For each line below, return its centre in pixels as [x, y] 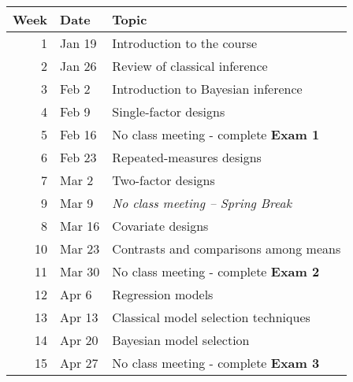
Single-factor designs [169, 111]
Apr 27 [79, 363]
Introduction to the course [185, 43]
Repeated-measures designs [187, 157]
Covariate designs [160, 226]
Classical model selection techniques [211, 317]
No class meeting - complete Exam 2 [216, 271]
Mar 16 [80, 226]
